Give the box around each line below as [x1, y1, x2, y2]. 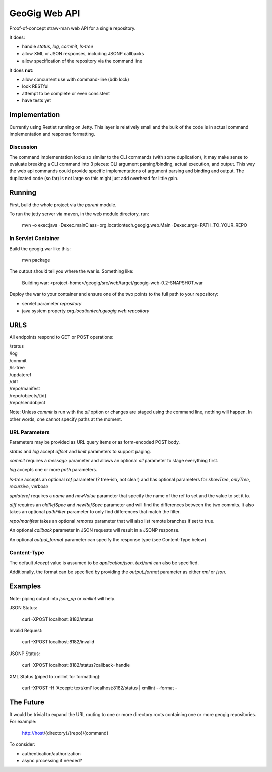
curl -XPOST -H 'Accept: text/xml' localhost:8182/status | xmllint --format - [22, 685, 177, 691]
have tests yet [22, 97, 51, 103]
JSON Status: [9, 605, 37, 611]
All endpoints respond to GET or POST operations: [9, 334, 114, 340]
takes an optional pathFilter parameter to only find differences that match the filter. [9, 509, 181, 515]
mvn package [22, 257, 50, 263]
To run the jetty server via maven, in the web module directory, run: [9, 211, 149, 217]
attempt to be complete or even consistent [22, 90, 110, 96]
